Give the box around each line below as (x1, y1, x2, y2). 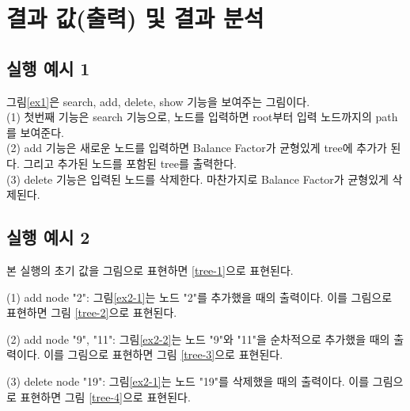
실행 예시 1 (6, 55, 90, 80)
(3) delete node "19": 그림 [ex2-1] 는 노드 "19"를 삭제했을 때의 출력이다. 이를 (6, 372, 370, 389)
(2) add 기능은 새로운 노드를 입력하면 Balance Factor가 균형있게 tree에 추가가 (6, 139, 387, 156)
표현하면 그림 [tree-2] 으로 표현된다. (6, 304, 177, 321)
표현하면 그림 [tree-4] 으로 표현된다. (20, 388, 191, 405)
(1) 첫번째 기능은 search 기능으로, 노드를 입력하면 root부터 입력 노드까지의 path (6, 108, 398, 125)
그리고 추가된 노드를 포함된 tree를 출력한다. (23, 154, 237, 171)
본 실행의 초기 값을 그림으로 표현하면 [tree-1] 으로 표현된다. (6, 261, 294, 278)
